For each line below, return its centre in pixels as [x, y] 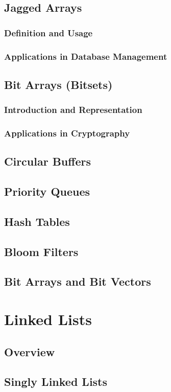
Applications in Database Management [86, 56]
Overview [30, 351]
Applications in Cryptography [67, 133]
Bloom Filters [41, 251]
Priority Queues [47, 191]
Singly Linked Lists [56, 382]
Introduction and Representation [73, 110]
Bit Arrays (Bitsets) [58, 84]
